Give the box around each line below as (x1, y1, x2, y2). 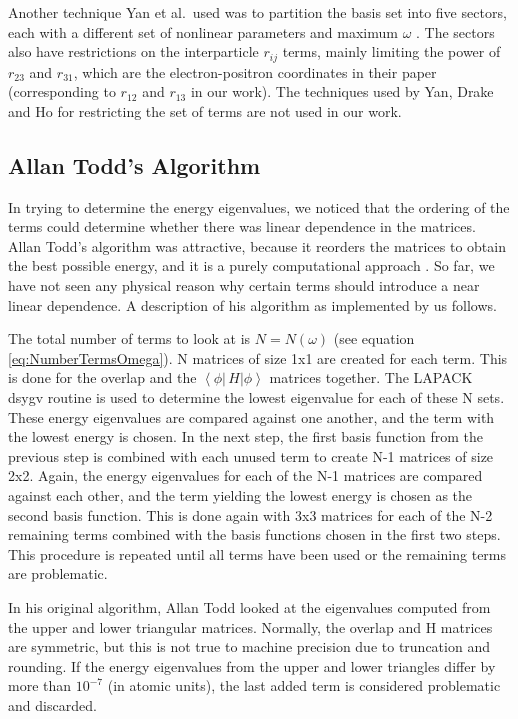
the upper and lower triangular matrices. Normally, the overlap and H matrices (8, 616, 493, 637)
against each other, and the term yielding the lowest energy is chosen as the (8, 484, 473, 505)
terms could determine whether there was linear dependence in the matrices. (8, 216, 476, 237)
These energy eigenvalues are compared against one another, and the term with (8, 406, 495, 427)
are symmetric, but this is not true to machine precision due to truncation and (8, 636, 490, 657)
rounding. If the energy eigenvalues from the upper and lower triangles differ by (8, 655, 496, 676)
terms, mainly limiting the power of (282, 41, 501, 62)
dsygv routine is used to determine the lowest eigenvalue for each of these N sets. (8, 386, 505, 407)
